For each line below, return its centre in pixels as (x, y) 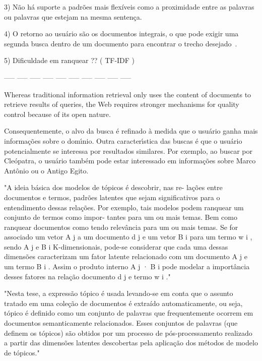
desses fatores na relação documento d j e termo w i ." (87, 276)
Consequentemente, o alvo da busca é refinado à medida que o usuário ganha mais (131, 131)
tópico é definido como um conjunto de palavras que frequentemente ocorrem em (129, 313)
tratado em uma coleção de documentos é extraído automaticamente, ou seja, (123, 303)
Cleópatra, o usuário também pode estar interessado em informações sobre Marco (130, 161)
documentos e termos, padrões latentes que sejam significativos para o (112, 197)
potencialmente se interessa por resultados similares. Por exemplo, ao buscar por (128, 151)
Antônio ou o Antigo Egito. (46, 170)
